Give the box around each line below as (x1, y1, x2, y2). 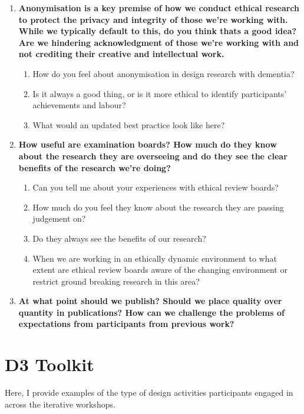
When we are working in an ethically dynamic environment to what (32, 252, 277, 264)
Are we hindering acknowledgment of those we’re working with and (18, 36, 299, 48)
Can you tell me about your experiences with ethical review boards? (32, 181, 279, 193)
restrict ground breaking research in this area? (32, 275, 200, 287)
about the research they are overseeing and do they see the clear (18, 149, 288, 162)
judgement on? (32, 212, 86, 225)
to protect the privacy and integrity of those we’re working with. (18, 13, 288, 25)
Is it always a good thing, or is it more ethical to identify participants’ (32, 87, 287, 99)
